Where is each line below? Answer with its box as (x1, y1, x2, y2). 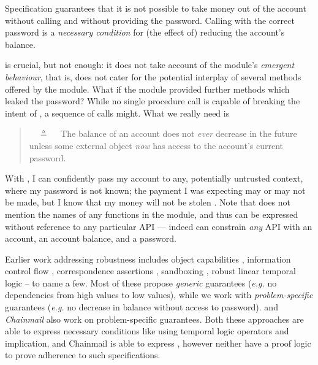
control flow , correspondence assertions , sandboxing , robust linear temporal (5, 264, 296, 277)
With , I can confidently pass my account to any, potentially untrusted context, (5, 172, 303, 185)
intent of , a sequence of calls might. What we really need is (5, 106, 230, 119)
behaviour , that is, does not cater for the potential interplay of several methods (5, 70, 301, 83)
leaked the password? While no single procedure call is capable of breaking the (5, 94, 300, 107)
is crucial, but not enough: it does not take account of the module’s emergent (5, 58, 295, 71)
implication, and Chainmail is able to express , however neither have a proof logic (5, 336, 311, 349)
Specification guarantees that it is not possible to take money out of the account (5, 2, 306, 14)
